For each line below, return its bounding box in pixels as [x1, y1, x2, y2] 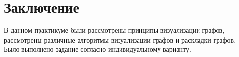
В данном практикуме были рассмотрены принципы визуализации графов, [4, 25, 225, 35]
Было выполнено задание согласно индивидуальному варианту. [4, 44, 191, 54]
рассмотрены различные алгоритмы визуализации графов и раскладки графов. [4, 34, 236, 44]
